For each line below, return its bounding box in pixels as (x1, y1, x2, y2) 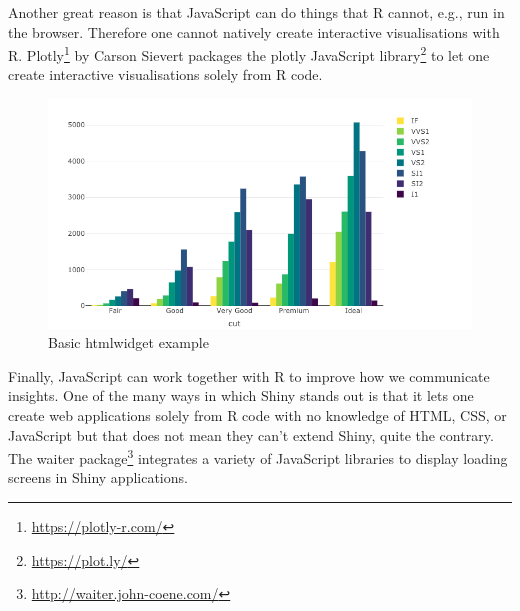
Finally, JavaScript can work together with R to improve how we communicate (8, 365, 490, 386)
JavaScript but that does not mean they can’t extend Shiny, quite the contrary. (8, 424, 494, 445)
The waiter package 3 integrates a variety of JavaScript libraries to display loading (8, 445, 508, 468)
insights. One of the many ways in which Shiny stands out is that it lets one (8, 385, 474, 406)
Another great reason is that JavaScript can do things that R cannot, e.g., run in (8, 2, 505, 22)
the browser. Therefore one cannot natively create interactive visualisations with (8, 21, 500, 42)
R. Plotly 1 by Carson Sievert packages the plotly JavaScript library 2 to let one (8, 42, 490, 65)
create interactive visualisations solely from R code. (8, 64, 323, 85)
